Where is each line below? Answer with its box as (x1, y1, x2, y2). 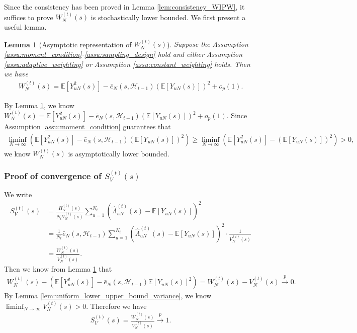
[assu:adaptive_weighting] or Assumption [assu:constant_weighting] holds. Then (4, 58, 250, 69)
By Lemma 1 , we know (4, 100, 74, 110)
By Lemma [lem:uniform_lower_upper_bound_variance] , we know (4, 290, 212, 301)
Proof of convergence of (4, 169, 102, 182)
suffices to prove (4, 12, 53, 22)
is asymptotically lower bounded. (68, 148, 169, 158)
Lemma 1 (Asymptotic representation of (4, 39, 132, 49)
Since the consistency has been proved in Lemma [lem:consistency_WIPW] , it (4, 2, 245, 12)
